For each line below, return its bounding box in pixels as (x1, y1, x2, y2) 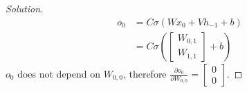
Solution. (6, 1, 44, 15)
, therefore (122, 66, 167, 80)
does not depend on (17, 66, 101, 80)
